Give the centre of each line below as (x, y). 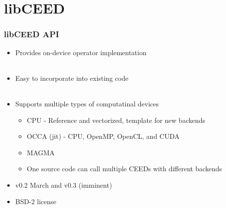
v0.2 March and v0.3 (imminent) (64, 185)
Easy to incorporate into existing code (72, 78)
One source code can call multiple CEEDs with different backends (124, 169)
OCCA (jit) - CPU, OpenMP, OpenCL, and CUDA (103, 136)
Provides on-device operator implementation (81, 52)
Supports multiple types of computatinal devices (87, 103)
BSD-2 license (36, 201)
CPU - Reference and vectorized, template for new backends (116, 120)
